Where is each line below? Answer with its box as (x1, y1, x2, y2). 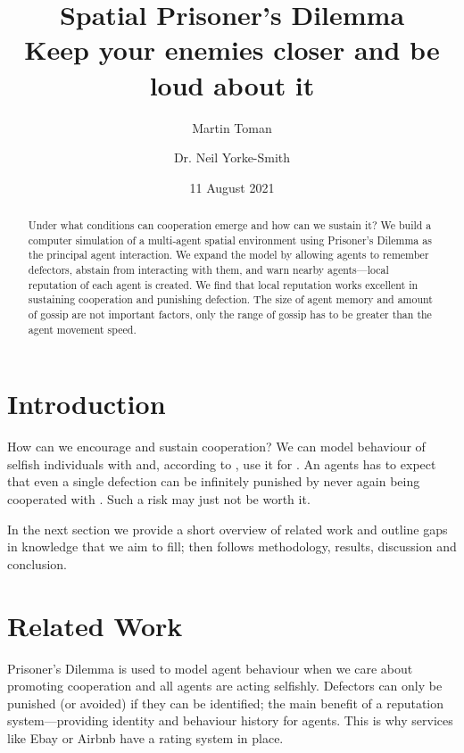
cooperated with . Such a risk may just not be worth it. (7, 490, 311, 509)
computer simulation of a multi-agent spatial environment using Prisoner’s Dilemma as (28, 232, 432, 247)
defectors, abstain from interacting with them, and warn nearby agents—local (28, 262, 389, 277)
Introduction (7, 385, 166, 422)
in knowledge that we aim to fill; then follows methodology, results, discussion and (7, 537, 457, 556)
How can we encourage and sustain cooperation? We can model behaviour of (7, 437, 426, 456)
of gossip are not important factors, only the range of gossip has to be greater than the (28, 307, 432, 322)
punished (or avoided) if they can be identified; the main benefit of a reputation (7, 693, 444, 712)
